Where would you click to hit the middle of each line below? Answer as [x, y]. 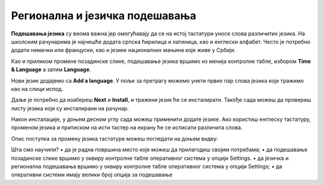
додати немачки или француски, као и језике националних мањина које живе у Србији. [124, 50]
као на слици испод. [37, 89]
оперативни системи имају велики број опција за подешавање [92, 175]
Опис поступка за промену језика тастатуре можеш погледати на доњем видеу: [115, 138]
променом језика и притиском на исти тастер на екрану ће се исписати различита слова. [127, 128]
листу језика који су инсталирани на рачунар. [70, 108]
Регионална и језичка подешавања [104, 16]
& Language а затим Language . [51, 69]
